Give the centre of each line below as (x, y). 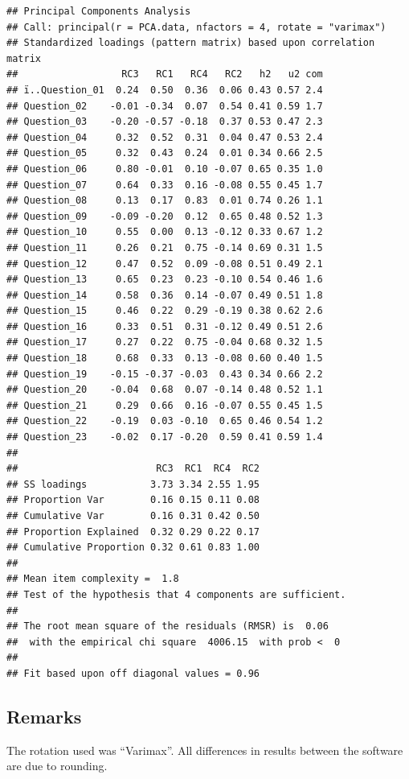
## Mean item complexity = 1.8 (93, 579)
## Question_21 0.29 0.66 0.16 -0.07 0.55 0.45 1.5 (165, 405)
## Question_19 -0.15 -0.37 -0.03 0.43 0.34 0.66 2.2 (165, 374)
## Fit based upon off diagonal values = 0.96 (133, 673)
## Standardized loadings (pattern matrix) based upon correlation (191, 43)
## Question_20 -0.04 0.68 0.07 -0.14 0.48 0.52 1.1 (165, 390)
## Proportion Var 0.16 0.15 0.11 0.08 (133, 500)
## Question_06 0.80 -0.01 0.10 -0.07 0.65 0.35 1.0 (165, 169)
